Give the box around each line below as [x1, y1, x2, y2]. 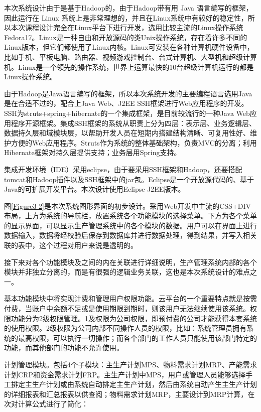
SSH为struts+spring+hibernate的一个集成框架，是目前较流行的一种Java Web [4, 107, 250, 118]
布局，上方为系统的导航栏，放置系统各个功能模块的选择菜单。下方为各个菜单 [4, 210, 257, 221]
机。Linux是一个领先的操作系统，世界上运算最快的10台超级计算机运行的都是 [4, 61, 254, 72]
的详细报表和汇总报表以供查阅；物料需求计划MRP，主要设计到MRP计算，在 [4, 388, 255, 399]
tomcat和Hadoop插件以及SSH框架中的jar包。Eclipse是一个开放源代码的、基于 [4, 174, 254, 184]
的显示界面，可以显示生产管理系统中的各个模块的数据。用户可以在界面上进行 [4, 220, 257, 230]
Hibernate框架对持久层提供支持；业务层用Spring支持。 [4, 147, 181, 158]
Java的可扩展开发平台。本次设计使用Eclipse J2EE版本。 [4, 184, 185, 194]
